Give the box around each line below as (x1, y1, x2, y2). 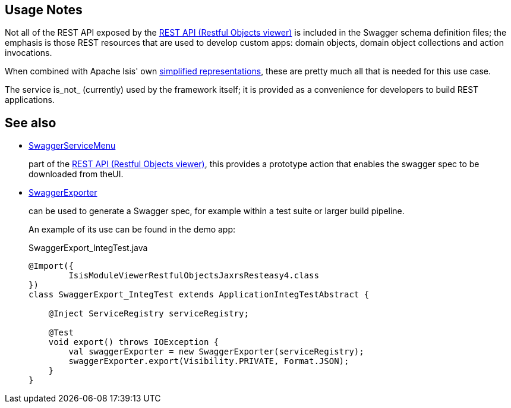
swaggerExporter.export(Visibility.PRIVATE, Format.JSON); (68, 356, 349, 366)
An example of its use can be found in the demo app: (29, 224, 236, 235)
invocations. (5, 48, 52, 58)
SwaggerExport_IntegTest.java (29, 243, 148, 253)
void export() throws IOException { (48, 337, 219, 347)
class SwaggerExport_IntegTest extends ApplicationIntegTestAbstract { (29, 290, 370, 300)
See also (5, 115, 56, 130)
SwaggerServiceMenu (29, 140, 116, 151)
